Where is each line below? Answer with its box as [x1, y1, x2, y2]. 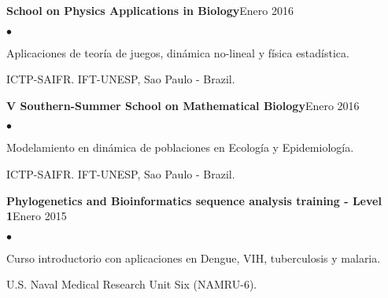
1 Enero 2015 [6, 208, 67, 224]
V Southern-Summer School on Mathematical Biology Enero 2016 [6, 97, 360, 113]
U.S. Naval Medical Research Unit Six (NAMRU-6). [6, 276, 257, 292]
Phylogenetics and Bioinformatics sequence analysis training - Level [6, 192, 382, 208]
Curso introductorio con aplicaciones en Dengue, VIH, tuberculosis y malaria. [6, 249, 381, 266]
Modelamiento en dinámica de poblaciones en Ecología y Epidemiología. [6, 139, 354, 156]
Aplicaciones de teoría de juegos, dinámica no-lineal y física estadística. [6, 44, 349, 61]
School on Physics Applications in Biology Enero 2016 [6, 2, 294, 18]
